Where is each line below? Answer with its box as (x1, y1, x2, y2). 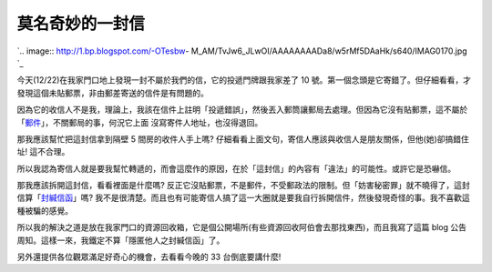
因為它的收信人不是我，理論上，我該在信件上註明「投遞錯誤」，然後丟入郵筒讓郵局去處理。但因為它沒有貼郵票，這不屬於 (16, 105, 468, 116)
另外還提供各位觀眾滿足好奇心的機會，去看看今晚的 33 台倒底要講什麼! (16, 251, 282, 263)
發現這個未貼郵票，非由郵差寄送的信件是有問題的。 (16, 87, 209, 98)
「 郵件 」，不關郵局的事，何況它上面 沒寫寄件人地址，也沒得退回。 (16, 116, 263, 127)
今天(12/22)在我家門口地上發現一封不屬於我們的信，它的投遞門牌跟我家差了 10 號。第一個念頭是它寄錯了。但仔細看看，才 (16, 75, 471, 86)
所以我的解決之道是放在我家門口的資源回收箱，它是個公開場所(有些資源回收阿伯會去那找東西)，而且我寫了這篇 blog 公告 (16, 222, 467, 233)
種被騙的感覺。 (16, 205, 73, 216)
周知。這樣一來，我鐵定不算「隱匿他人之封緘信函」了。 (16, 235, 225, 246)
